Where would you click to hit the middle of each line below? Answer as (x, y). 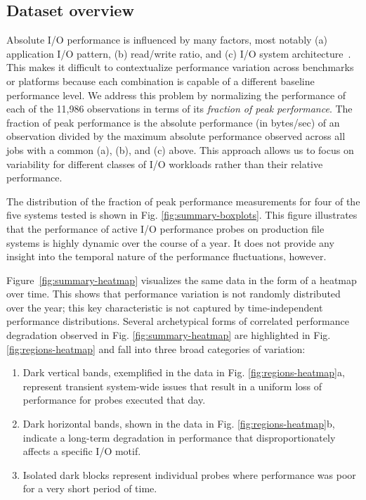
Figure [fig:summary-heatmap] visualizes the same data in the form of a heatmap (182, 280)
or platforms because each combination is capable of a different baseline (161, 81)
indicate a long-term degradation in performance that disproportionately (179, 437)
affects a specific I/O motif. (82, 451)
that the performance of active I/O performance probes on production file (165, 228)
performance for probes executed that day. (114, 400)
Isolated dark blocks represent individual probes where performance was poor (189, 474)
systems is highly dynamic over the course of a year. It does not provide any (170, 242)
